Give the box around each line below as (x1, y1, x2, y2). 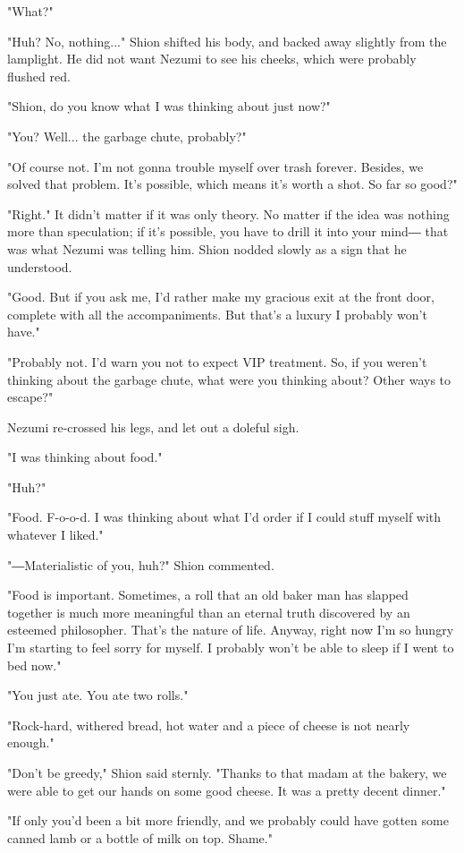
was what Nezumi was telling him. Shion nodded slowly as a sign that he (7, 239, 407, 258)
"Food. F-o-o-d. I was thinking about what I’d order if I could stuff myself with (7, 508, 442, 526)
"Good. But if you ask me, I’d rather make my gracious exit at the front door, (7, 287, 434, 306)
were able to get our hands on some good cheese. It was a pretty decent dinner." (7, 780, 446, 799)
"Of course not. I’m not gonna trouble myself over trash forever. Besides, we (7, 157, 424, 175)
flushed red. (7, 66, 71, 85)
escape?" (7, 388, 54, 406)
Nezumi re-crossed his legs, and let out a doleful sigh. (7, 417, 299, 436)
